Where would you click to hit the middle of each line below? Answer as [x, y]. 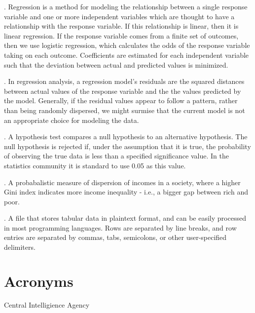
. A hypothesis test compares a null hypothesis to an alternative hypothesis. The [126, 137]
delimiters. [20, 247]
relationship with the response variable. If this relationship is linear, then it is [121, 26]
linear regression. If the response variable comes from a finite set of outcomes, [121, 35]
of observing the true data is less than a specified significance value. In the [116, 156]
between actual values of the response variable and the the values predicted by [123, 91]
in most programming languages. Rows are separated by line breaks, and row [120, 227]
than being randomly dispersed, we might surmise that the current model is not [125, 110]
